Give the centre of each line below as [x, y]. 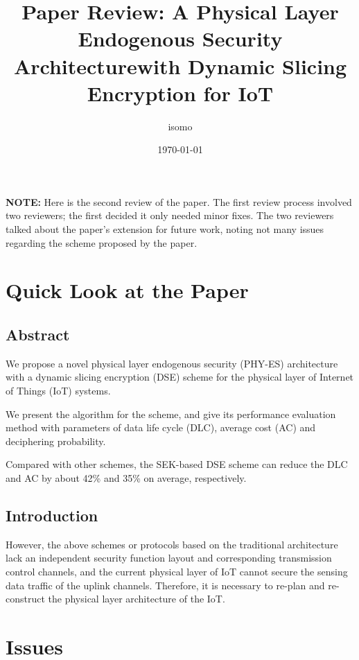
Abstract [38, 335]
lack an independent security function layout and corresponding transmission [169, 558]
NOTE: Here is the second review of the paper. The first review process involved [179, 201]
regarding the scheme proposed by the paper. [102, 242]
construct [25, 599]
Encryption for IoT [180, 93]
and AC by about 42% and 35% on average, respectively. [126, 477]
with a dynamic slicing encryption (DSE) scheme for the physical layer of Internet [180, 377]
